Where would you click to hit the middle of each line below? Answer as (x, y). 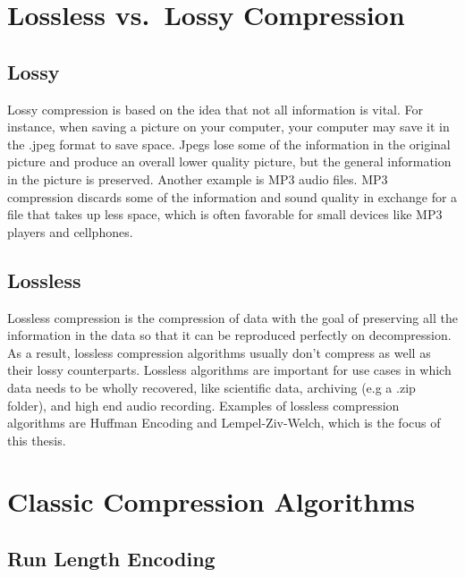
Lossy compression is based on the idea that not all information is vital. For (215, 109)
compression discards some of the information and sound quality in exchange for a (232, 196)
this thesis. (37, 440)
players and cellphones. (70, 231)
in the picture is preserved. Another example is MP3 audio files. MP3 (198, 178)
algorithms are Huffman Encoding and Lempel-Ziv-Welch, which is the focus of (224, 423)
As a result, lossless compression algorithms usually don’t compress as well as (219, 352)
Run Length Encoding (111, 559)
